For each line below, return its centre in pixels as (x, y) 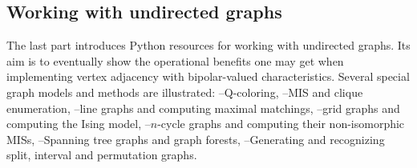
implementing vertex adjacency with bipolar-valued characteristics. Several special (208, 76)
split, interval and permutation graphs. (102, 155)
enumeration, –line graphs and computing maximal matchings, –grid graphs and (203, 108)
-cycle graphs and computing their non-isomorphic (281, 124)
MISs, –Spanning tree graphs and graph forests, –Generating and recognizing (196, 139)
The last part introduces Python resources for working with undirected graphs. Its (208, 45)
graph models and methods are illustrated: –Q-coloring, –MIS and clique (185, 92)
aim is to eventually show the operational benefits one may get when (175, 60)
